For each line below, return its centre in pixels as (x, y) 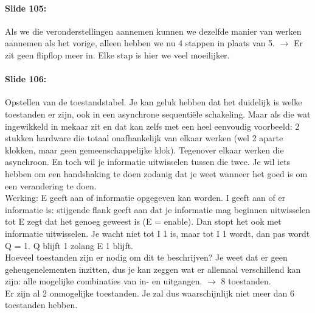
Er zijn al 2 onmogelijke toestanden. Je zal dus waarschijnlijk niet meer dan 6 (150, 293)
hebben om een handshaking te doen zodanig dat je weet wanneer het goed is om (156, 173)
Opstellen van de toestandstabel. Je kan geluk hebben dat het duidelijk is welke (154, 102)
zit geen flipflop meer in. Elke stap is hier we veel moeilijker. (117, 55)
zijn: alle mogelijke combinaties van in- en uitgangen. (104, 281)
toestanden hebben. (41, 305)
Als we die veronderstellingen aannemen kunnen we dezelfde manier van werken (153, 31)
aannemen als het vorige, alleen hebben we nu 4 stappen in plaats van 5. (140, 43)
